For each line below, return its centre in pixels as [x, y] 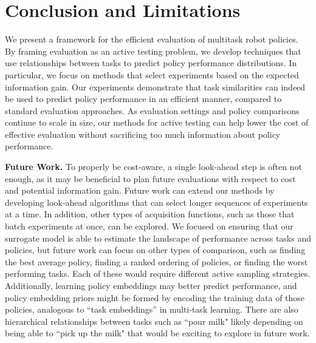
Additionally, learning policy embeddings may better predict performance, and [151, 285]
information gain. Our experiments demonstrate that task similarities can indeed [155, 87]
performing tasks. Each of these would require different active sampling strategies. [158, 273]
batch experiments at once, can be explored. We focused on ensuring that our [149, 226]
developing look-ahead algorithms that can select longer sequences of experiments [156, 202]
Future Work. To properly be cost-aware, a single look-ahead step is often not [153, 167]
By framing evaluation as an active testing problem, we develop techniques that [153, 51]
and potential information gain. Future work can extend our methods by [140, 190]
